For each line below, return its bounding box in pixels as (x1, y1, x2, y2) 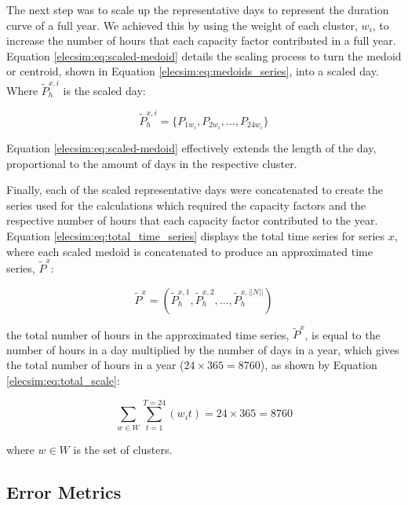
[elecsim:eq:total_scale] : (6, 372, 120, 389)
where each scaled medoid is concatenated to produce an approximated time (6, 243, 373, 259)
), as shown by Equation (260, 357, 377, 373)
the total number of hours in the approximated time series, (6, 326, 290, 342)
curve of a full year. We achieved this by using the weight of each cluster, (6, 16, 358, 33)
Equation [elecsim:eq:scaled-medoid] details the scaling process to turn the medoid (6, 47, 402, 64)
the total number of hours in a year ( (6, 357, 184, 373)
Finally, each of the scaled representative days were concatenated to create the (6, 181, 384, 198)
